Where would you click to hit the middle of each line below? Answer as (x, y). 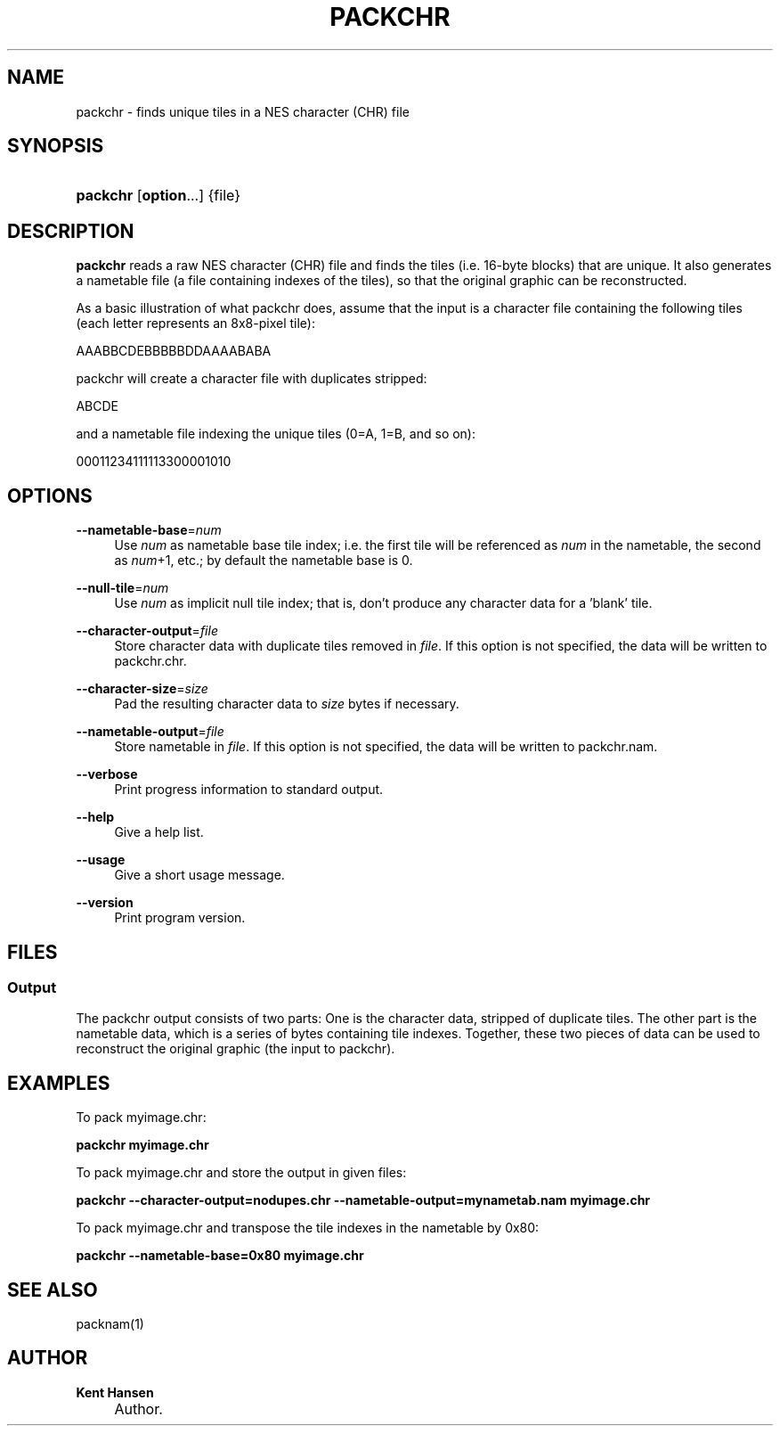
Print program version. (180, 918)
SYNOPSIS (56, 146)
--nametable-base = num (149, 530)
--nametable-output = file (150, 732)
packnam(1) (110, 1324)
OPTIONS (50, 495)
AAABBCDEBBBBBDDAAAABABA (174, 351)
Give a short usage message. (199, 875)
